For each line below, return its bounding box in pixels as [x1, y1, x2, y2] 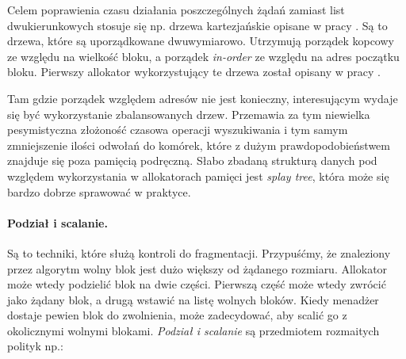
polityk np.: [7, 338, 63, 354]
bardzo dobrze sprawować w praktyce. [7, 183, 191, 200]
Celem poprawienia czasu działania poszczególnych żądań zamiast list [7, 2, 345, 17]
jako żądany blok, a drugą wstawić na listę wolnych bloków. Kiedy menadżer [7, 291, 379, 307]
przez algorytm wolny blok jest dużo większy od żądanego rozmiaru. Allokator [7, 260, 388, 277]
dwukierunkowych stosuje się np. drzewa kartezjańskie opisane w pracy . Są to [7, 17, 388, 33]
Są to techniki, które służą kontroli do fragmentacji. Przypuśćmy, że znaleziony [7, 244, 391, 261]
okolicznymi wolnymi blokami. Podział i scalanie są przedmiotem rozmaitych [7, 322, 380, 338]
